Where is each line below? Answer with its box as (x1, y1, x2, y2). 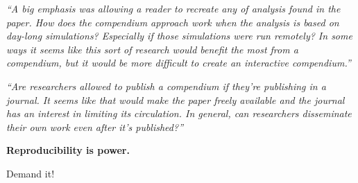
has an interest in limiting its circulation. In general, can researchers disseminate (6, 106, 352, 121)
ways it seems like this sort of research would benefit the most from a (6, 42, 298, 56)
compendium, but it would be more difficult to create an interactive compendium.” (6, 55, 351, 70)
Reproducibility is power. (6, 143, 130, 157)
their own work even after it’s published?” (6, 119, 184, 134)
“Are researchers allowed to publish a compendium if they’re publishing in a (6, 78, 326, 93)
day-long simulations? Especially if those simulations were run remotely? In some (6, 28, 352, 43)
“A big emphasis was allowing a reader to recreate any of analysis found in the (6, 1, 341, 15)
